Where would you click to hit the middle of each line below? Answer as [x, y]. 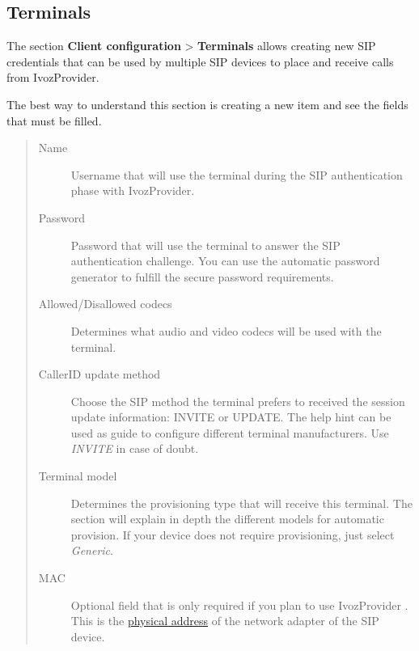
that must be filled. [54, 120]
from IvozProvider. [53, 77]
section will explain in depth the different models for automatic [227, 519]
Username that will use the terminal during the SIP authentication [237, 174]
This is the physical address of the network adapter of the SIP [225, 621]
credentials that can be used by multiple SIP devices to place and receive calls [200, 61]
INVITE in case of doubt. [135, 448]
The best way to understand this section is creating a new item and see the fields [207, 104]
